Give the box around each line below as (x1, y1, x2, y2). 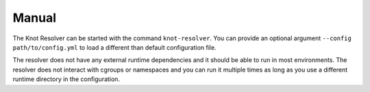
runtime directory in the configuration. (12, 75, 120, 83)
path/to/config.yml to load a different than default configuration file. (12, 43, 217, 51)
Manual (12, 10, 57, 25)
